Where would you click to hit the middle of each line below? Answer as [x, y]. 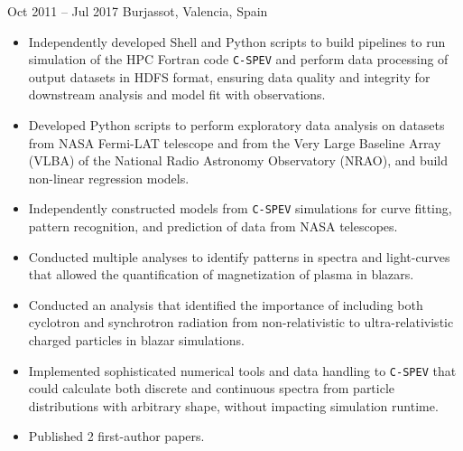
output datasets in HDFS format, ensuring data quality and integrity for [229, 76]
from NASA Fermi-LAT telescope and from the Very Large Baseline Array [235, 142]
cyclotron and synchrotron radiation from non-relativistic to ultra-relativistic [241, 322]
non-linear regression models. [109, 178]
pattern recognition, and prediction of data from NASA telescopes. [213, 226]
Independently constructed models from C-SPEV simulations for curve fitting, [240, 208]
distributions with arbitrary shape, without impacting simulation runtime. [233, 405]
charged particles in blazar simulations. [136, 340]
